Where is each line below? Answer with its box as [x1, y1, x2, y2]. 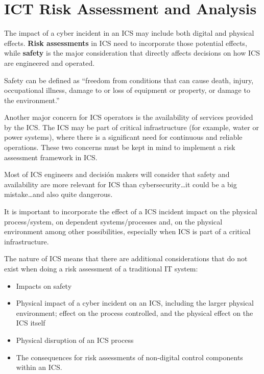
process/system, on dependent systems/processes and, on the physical [4, 216, 223, 227]
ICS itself [16, 317, 45, 328]
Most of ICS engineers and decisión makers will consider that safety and [4, 169, 230, 180]
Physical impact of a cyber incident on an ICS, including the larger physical [16, 297, 254, 308]
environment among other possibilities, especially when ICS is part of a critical [4, 226, 251, 237]
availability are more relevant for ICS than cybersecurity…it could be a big [4, 179, 237, 189]
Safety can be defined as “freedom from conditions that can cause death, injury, [4, 74, 254, 85]
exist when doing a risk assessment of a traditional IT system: [4, 263, 198, 273]
